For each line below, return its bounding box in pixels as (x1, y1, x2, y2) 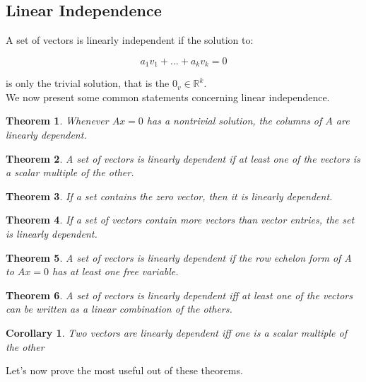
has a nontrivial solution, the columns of (146, 113, 322, 128)
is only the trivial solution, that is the (6, 76, 170, 91)
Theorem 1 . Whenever (6, 113, 109, 128)
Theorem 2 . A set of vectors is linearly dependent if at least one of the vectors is (6, 151, 360, 166)
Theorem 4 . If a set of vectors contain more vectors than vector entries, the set (6, 212, 355, 227)
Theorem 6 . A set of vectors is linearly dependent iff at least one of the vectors (6, 287, 353, 302)
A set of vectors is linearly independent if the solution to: (6, 33, 254, 47)
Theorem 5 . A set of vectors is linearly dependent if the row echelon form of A (6, 250, 352, 265)
